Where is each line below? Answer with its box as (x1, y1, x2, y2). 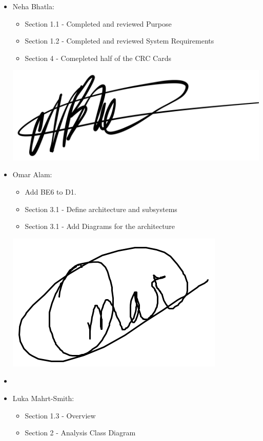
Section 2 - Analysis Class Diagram (25, 427, 136, 438)
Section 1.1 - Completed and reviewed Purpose (25, 18, 172, 29)
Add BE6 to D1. (25, 186, 76, 197)
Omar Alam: (12, 169, 52, 180)
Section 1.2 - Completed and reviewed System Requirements (25, 35, 214, 46)
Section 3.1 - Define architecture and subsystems (25, 203, 177, 214)
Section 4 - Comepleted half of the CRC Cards (25, 52, 171, 63)
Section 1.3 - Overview (25, 410, 96, 421)
